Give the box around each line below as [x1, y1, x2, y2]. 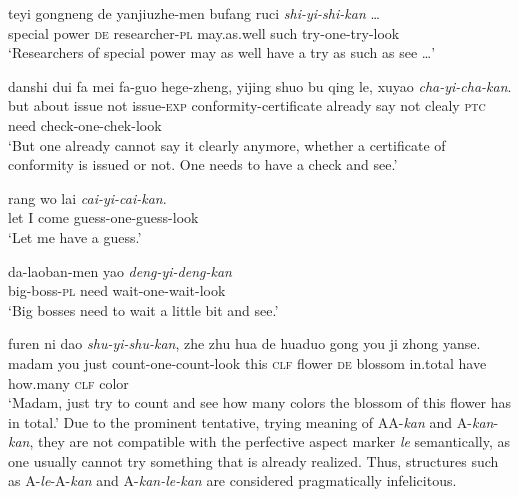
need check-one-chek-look [8, 114, 162, 135]
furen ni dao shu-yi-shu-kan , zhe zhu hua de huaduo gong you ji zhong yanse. [8, 333, 481, 354]
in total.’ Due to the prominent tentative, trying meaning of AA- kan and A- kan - [8, 411, 499, 432]
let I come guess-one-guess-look [8, 207, 199, 228]
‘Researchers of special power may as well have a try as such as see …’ [8, 42, 436, 63]
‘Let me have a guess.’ [8, 226, 142, 247]
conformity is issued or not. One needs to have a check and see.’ [8, 154, 398, 175]
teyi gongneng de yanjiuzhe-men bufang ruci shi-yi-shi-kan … [8, 3, 380, 23]
